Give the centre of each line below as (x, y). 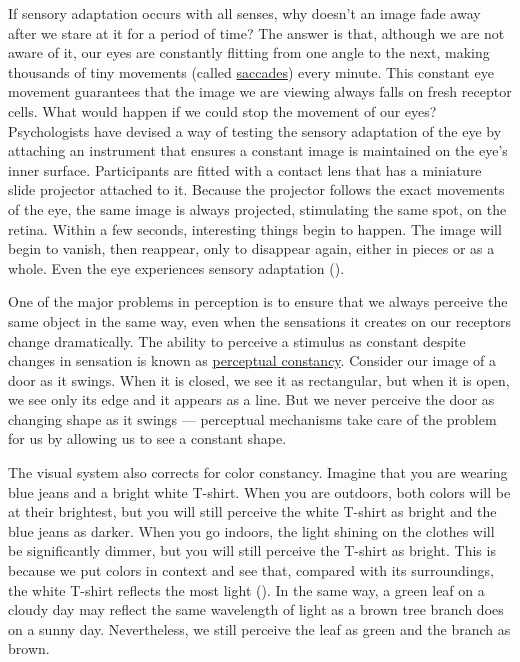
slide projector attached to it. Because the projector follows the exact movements (256, 189)
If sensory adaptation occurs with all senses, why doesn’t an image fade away (244, 13)
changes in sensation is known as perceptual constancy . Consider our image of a (252, 360)
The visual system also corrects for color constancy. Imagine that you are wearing (258, 472)
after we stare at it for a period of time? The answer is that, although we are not (256, 32)
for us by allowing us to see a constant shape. (147, 438)
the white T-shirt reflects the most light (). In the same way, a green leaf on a (246, 589)
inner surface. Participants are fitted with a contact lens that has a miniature (245, 169)
